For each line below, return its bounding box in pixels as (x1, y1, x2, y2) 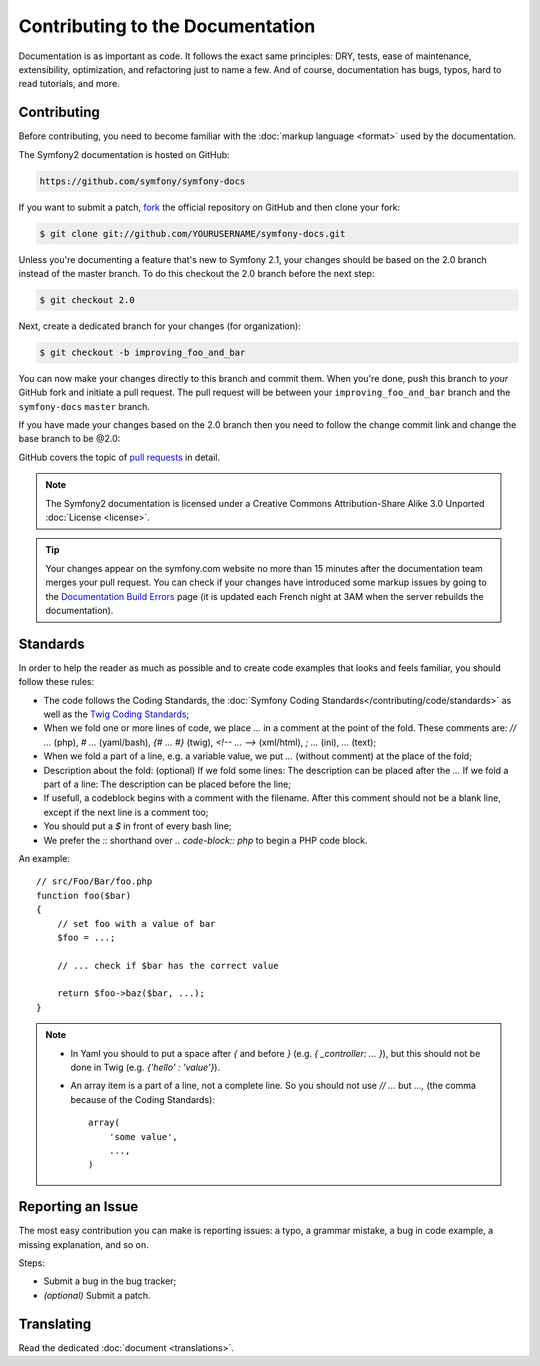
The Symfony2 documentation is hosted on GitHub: (18, 148, 230, 160)
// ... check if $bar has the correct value (56, 960, 279, 971)
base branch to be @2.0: (18, 433, 121, 445)
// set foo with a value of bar (56, 918, 216, 929)
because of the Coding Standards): (70, 1093, 215, 1105)
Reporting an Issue (18, 1198, 139, 1215)
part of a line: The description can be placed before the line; (43, 778, 292, 790)
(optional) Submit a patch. (43, 1289, 151, 1301)
